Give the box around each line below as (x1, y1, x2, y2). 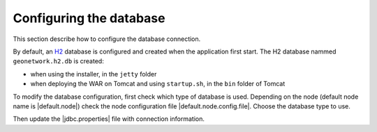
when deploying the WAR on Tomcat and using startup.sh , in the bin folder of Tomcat (30, 80, 286, 88)
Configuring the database (13, 10, 165, 26)
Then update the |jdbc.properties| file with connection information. (13, 115, 205, 123)
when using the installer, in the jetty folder (30, 69, 157, 78)
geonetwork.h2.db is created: (13, 57, 104, 65)
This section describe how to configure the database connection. (13, 35, 201, 43)
